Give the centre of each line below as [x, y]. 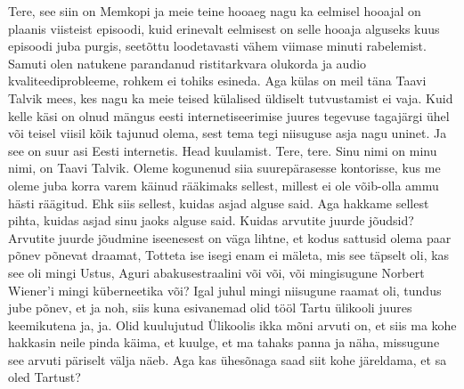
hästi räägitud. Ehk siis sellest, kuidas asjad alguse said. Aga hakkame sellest [219, 203]
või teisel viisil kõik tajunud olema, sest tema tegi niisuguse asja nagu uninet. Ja [228, 133]
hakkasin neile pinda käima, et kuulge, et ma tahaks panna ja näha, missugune [224, 342]
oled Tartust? [45, 377]
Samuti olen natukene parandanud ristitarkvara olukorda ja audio [187, 63]
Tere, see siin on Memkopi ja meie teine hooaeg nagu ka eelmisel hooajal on [215, 11]
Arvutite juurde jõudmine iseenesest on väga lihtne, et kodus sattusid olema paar [230, 237]
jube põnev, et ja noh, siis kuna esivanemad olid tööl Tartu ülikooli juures [210, 308]
